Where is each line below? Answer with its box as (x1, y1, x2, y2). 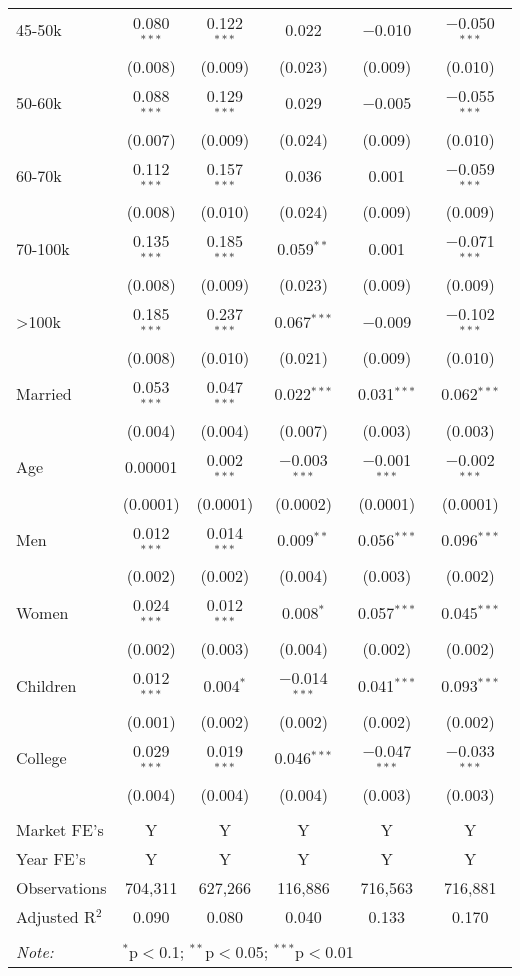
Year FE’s (16, 846, 86, 870)
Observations (16, 875, 107, 899)
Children (16, 673, 77, 697)
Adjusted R (16, 904, 96, 928)
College (16, 746, 67, 770)
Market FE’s (16, 817, 104, 841)
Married (16, 382, 72, 406)
